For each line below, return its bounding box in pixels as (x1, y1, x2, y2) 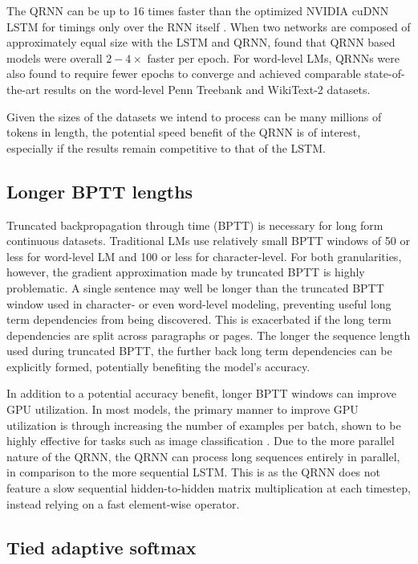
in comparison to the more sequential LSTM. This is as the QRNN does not (6, 464, 381, 480)
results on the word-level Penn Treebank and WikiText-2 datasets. (43, 80, 371, 97)
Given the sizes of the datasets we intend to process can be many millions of (6, 108, 382, 125)
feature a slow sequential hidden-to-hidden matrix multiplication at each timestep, (6, 480, 411, 497)
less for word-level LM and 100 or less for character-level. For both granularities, (6, 247, 402, 264)
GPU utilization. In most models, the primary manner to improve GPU (6, 401, 359, 418)
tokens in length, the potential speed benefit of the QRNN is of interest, (6, 124, 361, 141)
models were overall (6, 49, 103, 66)
